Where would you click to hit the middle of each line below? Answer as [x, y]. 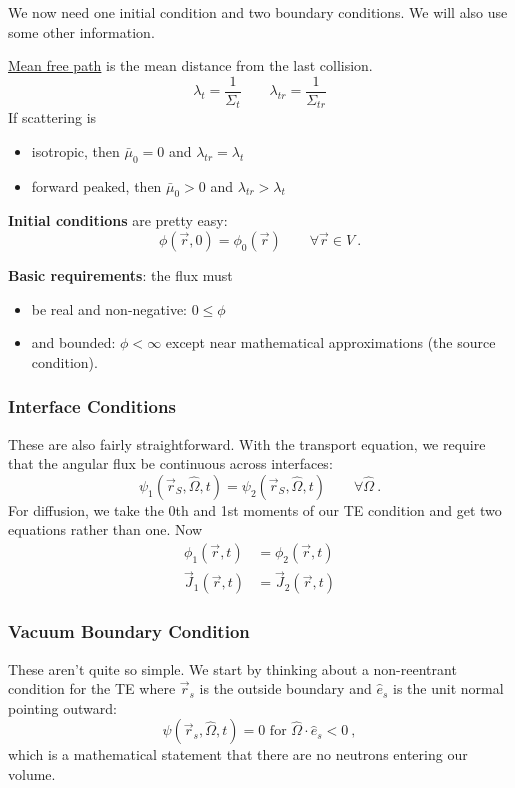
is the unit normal [448, 688]
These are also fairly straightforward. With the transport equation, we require [247, 443]
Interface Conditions [92, 406]
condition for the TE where [92, 688]
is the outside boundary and [285, 688]
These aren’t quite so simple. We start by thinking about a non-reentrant [232, 668]
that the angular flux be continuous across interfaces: [170, 463]
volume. [32, 773]
